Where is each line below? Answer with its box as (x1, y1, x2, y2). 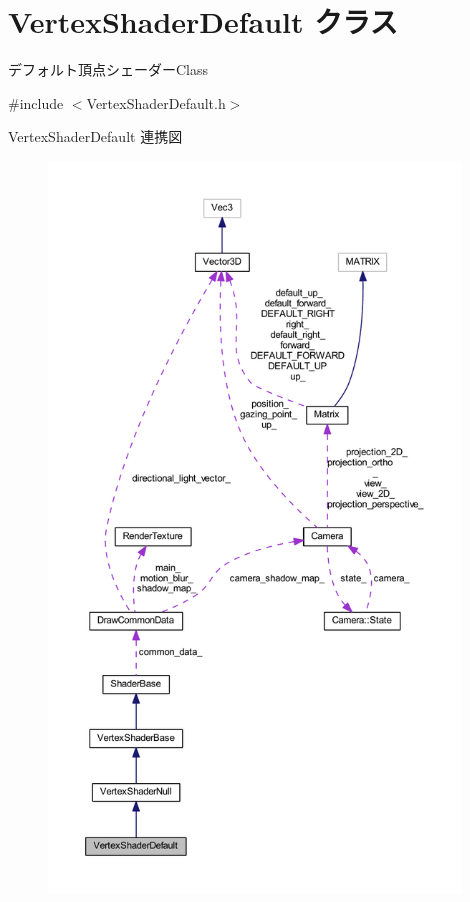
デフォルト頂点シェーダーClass (8, 59, 209, 80)
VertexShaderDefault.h (86, 92, 226, 113)
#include (8, 92, 64, 113)
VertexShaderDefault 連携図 (8, 126, 183, 147)
